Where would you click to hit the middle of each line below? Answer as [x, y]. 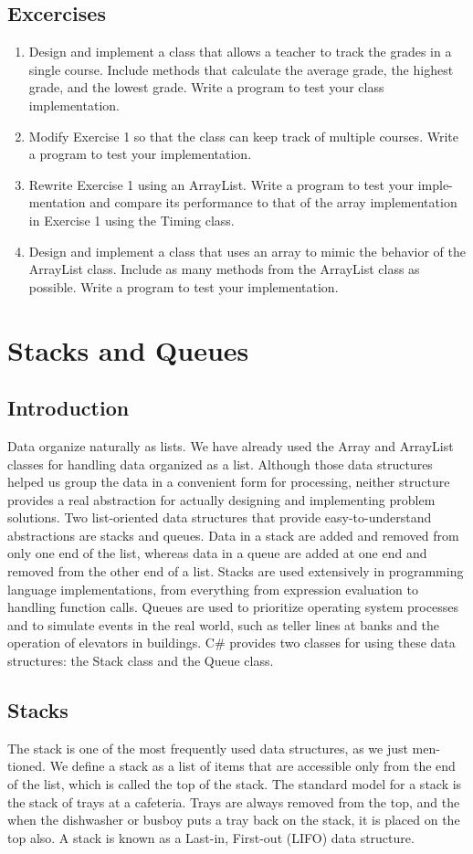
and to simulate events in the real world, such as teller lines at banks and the [224, 624]
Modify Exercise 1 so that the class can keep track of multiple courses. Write [243, 136]
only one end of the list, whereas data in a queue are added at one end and [217, 553]
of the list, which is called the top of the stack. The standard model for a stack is [235, 784]
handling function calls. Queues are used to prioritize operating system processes [233, 607]
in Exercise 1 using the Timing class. [131, 220]
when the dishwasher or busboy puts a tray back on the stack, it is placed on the [234, 820]
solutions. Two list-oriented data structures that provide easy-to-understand [220, 517]
